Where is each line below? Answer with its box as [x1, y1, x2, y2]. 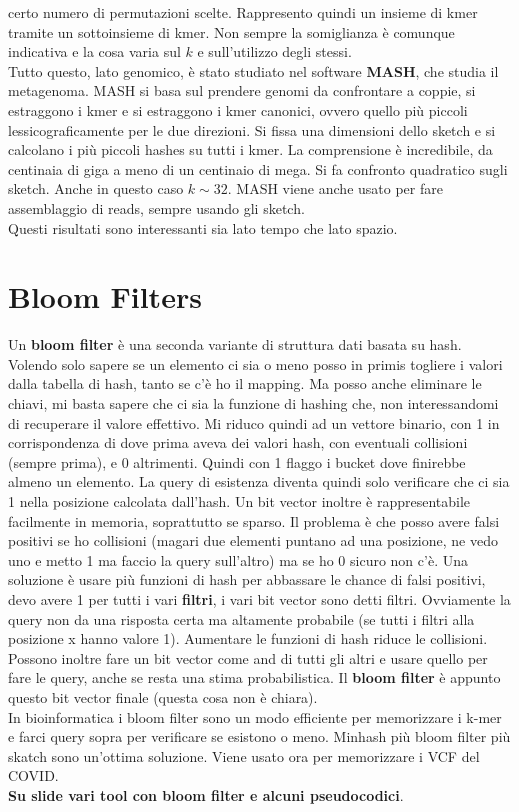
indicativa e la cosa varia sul [8, 41, 181, 62]
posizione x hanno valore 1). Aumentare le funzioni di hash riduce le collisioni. [8, 628, 488, 649]
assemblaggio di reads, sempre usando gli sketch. [8, 197, 305, 218]
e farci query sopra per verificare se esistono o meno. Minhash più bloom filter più [8, 726, 511, 747]
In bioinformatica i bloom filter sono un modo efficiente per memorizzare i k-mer [8, 706, 502, 727]
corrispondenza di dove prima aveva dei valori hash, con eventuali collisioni [8, 432, 468, 453]
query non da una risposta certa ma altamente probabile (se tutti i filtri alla [8, 608, 475, 629]
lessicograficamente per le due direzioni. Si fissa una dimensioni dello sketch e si [8, 119, 496, 140]
